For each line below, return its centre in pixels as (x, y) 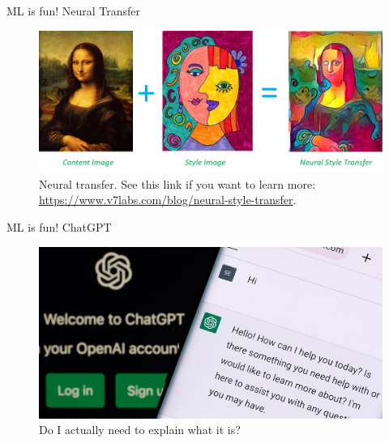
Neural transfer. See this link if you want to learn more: (177, 183)
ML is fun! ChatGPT (59, 226)
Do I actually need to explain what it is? (140, 430)
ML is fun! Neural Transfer (73, 11)
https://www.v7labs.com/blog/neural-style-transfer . (168, 200)
